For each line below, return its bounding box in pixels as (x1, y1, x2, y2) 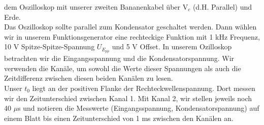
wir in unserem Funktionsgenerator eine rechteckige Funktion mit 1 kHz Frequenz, (4, 31, 260, 42)
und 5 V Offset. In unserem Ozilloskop (112, 41, 232, 52)
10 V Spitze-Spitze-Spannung (4, 41, 95, 52)
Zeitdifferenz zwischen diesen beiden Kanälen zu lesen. (4, 73, 173, 83)
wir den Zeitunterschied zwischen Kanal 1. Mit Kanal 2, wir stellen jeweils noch (4, 92, 252, 103)
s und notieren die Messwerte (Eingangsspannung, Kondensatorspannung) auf (18, 103, 259, 113)
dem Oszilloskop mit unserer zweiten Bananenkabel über (4, 2, 181, 12)
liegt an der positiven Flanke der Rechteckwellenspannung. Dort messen (32, 83, 255, 93)
